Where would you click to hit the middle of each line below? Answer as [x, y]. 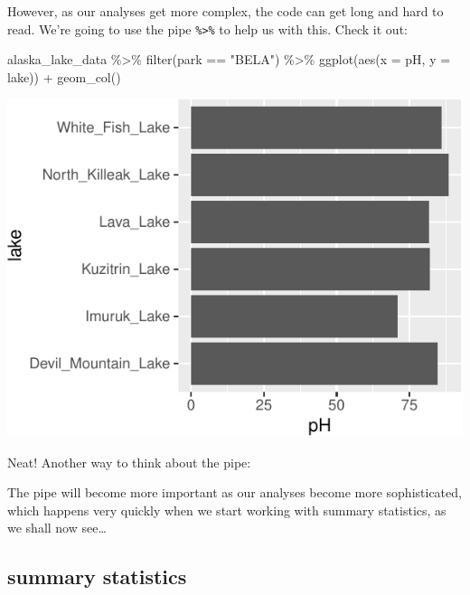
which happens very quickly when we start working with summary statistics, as [227, 510]
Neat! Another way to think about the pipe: [129, 462]
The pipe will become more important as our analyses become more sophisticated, [235, 492]
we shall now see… [57, 528]
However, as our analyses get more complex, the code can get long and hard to [226, 11]
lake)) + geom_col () [64, 76]
